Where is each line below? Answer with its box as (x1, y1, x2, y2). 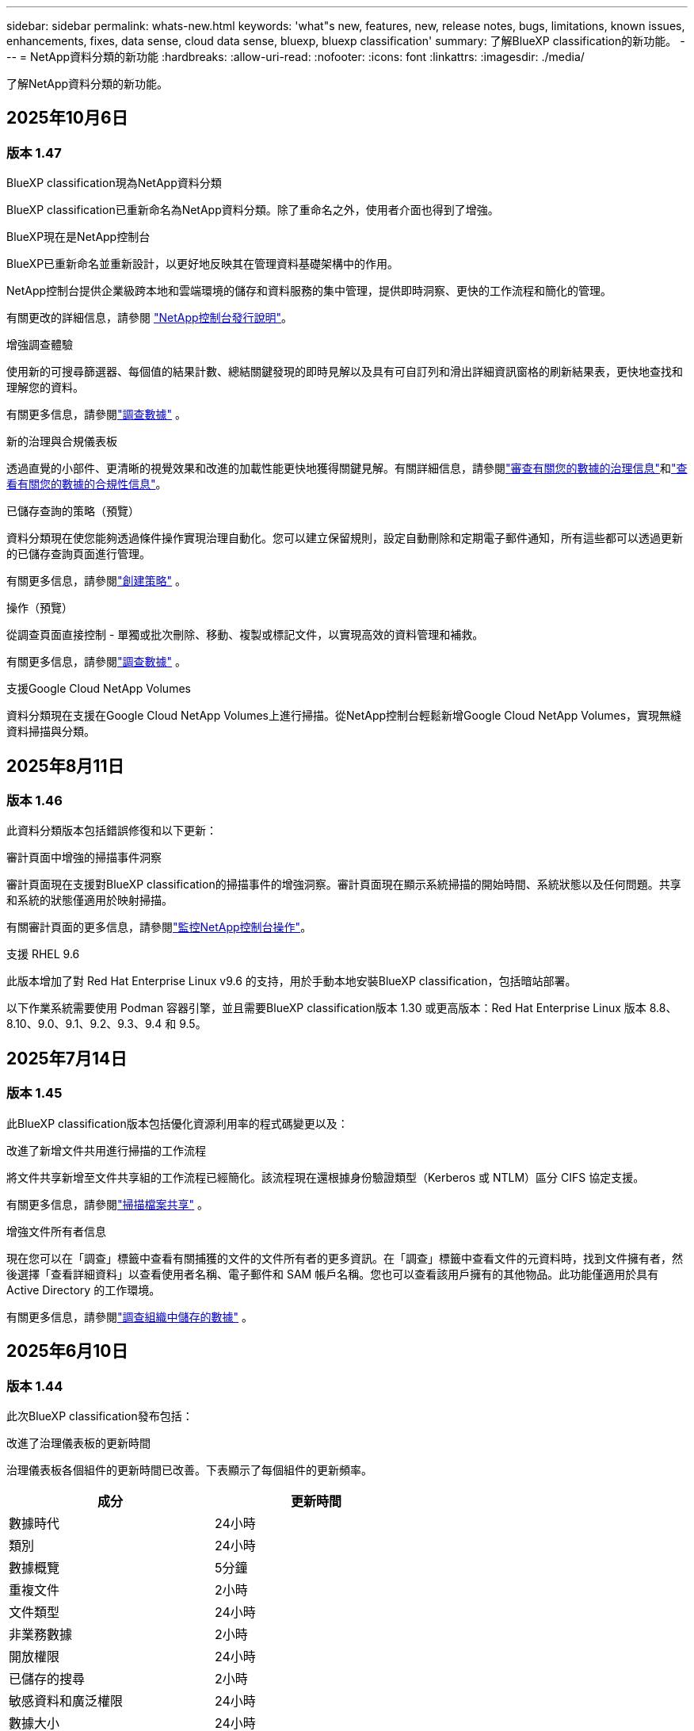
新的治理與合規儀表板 (6, 434, 117, 449)
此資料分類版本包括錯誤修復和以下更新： (6, 823, 217, 838)
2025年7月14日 (6, 1048, 128, 1068)
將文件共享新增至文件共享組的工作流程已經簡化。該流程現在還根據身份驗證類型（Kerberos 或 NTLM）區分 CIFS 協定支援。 (6, 1170, 645, 1184)
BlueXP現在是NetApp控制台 (6, 230, 151, 244)
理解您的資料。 (6, 380, 84, 395)
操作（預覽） (6, 601, 73, 615)
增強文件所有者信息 (6, 1224, 106, 1238)
